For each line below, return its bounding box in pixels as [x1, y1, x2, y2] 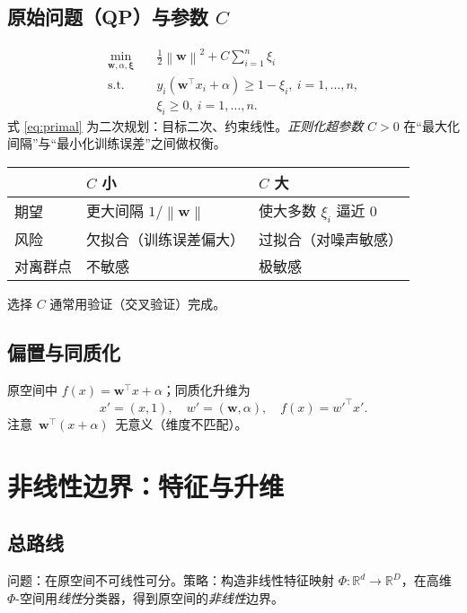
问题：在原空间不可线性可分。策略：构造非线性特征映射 [7, 571, 334, 589]
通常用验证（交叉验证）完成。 [49, 293, 226, 312]
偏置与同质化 [7, 337, 120, 365]
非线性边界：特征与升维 [7, 467, 285, 504]
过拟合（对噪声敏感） [259, 228, 403, 250]
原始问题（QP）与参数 [7, 3, 208, 31]
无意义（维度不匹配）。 [115, 414, 248, 433]
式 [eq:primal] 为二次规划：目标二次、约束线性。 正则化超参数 [7, 116, 364, 135]
